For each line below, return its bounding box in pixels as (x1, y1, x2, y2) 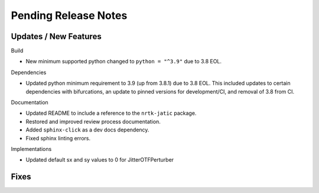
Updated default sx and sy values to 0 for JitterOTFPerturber (25, 156, 174, 163)
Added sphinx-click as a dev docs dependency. (25, 126, 149, 133)
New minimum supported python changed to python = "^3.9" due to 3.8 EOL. (25, 58, 222, 65)
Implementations (11, 145, 52, 152)
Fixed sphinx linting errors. (25, 134, 91, 141)
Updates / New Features (11, 31, 102, 41)
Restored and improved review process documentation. (25, 118, 161, 125)
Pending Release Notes (11, 9, 128, 22)
